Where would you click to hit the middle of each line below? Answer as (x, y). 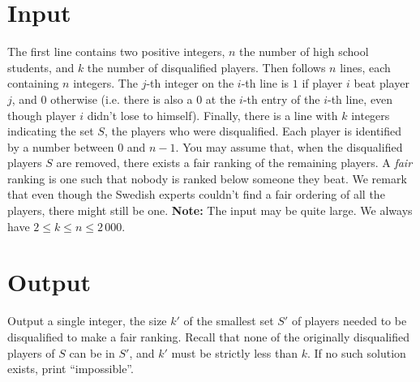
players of (31, 352)
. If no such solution (356, 352)
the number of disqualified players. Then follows (206, 67)
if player (322, 83)
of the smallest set (229, 321)
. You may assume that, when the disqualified (289, 146)
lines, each (365, 67)
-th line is (265, 83)
